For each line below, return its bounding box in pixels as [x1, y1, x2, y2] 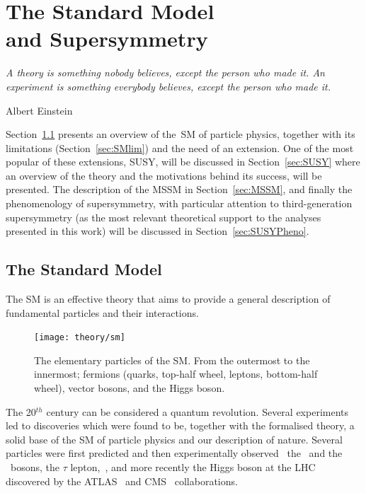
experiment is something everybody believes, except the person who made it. [6, 79, 331, 93]
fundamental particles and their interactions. [6, 305, 199, 320]
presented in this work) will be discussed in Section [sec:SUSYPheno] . [6, 224, 309, 238]
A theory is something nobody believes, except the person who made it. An [6, 65, 325, 80]
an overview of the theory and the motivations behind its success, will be [6, 168, 322, 182]
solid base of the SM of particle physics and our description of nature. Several [6, 431, 343, 446]
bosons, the [10, 460, 59, 475]
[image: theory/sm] [34, 332, 125, 343]
